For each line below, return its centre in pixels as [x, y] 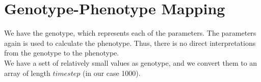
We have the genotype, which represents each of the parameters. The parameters [130, 33]
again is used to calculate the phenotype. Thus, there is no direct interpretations [130, 43]
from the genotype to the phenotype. [62, 53]
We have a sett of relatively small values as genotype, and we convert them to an [131, 62]
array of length [27, 73]
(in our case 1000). [111, 73]
